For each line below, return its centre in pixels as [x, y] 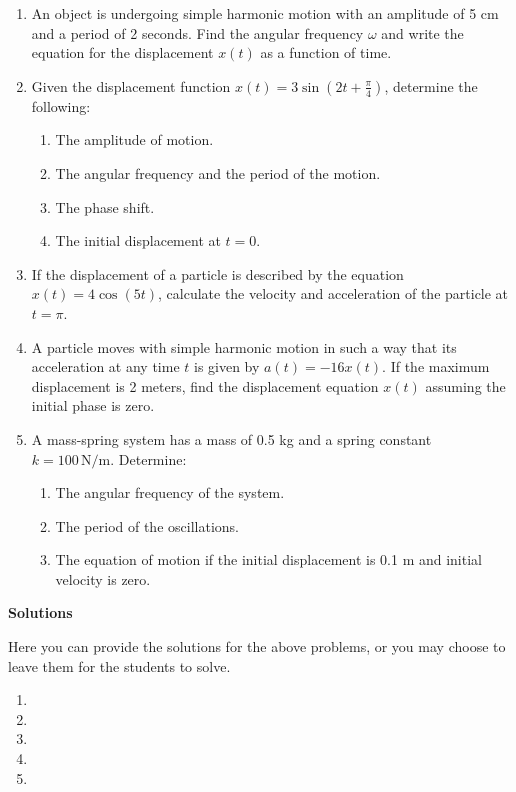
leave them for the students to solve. [119, 665]
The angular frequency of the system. [170, 492]
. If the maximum [436, 366]
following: [61, 105]
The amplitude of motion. [134, 139]
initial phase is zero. [93, 405]
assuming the [465, 385]
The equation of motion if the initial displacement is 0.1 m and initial [268, 559]
